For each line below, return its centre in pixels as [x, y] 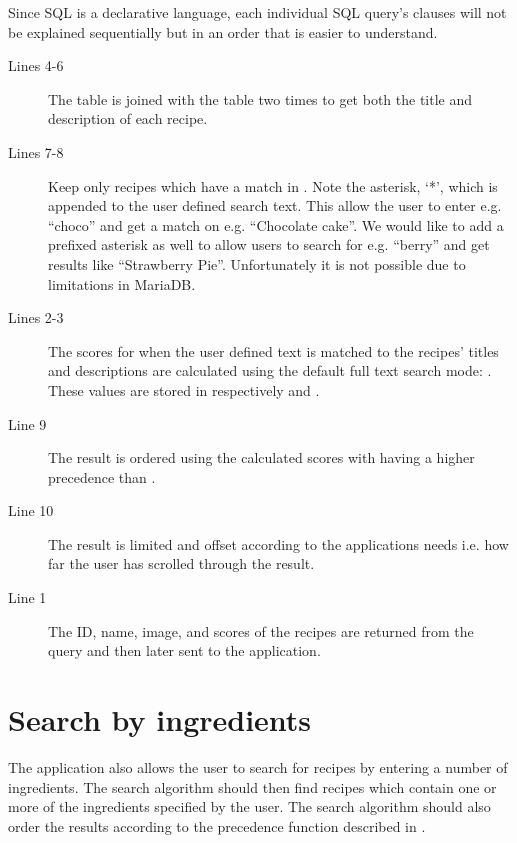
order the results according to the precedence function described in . [217, 825]
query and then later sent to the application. [184, 650]
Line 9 [27, 423]
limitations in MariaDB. [122, 283]
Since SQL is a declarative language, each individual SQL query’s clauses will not [257, 12]
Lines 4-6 [36, 65]
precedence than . [102, 476]
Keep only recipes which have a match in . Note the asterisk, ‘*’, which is [273, 185]
